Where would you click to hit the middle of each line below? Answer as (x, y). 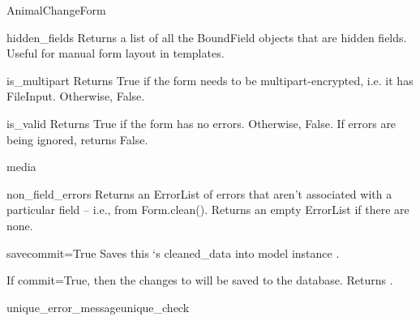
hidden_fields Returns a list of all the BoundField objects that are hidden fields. (207, 37)
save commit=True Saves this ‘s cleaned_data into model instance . (173, 253)
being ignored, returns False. (77, 139)
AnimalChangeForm (56, 10)
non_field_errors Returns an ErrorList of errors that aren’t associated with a (199, 193)
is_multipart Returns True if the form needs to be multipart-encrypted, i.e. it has (210, 80)
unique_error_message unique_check (98, 307)
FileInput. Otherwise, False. (76, 96)
